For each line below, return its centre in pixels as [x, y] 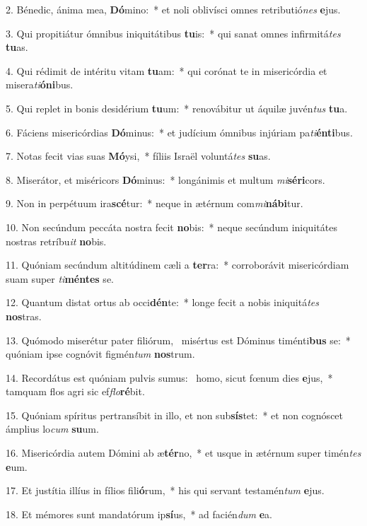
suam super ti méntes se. [60, 278]
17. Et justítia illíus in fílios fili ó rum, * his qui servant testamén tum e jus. [165, 490]
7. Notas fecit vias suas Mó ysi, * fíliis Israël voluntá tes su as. [138, 156]
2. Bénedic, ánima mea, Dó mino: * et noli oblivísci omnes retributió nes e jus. [173, 9]
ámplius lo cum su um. [52, 429]
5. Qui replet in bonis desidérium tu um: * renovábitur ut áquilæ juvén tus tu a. [177, 108]
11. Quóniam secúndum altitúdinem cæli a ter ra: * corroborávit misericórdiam [177, 265]
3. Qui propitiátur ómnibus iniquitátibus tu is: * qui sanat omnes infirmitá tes [173, 33]
